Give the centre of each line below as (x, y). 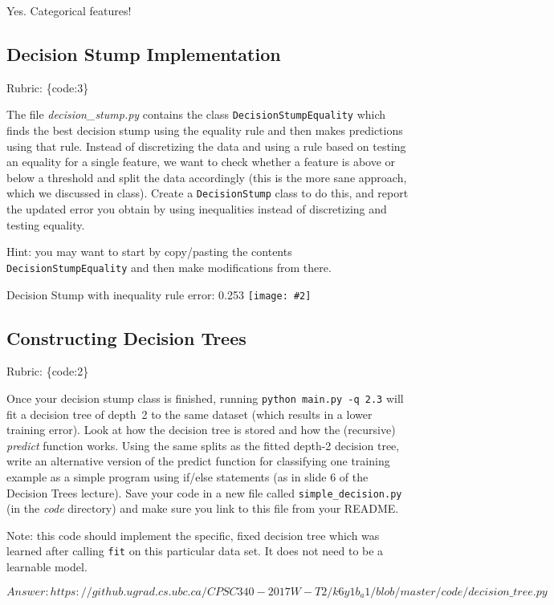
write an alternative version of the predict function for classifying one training (198, 461)
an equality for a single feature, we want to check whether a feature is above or (201, 162)
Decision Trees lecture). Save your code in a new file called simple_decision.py (204, 492)
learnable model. (47, 567)
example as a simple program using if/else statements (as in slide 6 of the (187, 477)
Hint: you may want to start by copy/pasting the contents (149, 252)
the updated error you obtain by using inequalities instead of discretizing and (197, 209)
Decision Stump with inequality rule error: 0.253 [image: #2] (159, 294)
